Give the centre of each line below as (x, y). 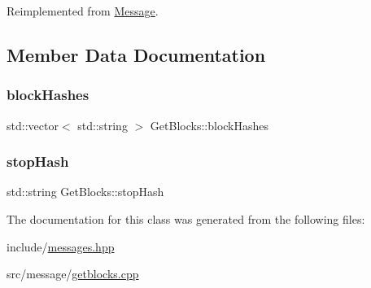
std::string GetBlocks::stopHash (85, 192)
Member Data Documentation (136, 54)
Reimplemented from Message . (83, 11)
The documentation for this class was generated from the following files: (186, 219)
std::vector (33, 125)
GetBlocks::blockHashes (210, 125)
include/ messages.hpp (61, 246)
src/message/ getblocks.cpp (73, 274)
